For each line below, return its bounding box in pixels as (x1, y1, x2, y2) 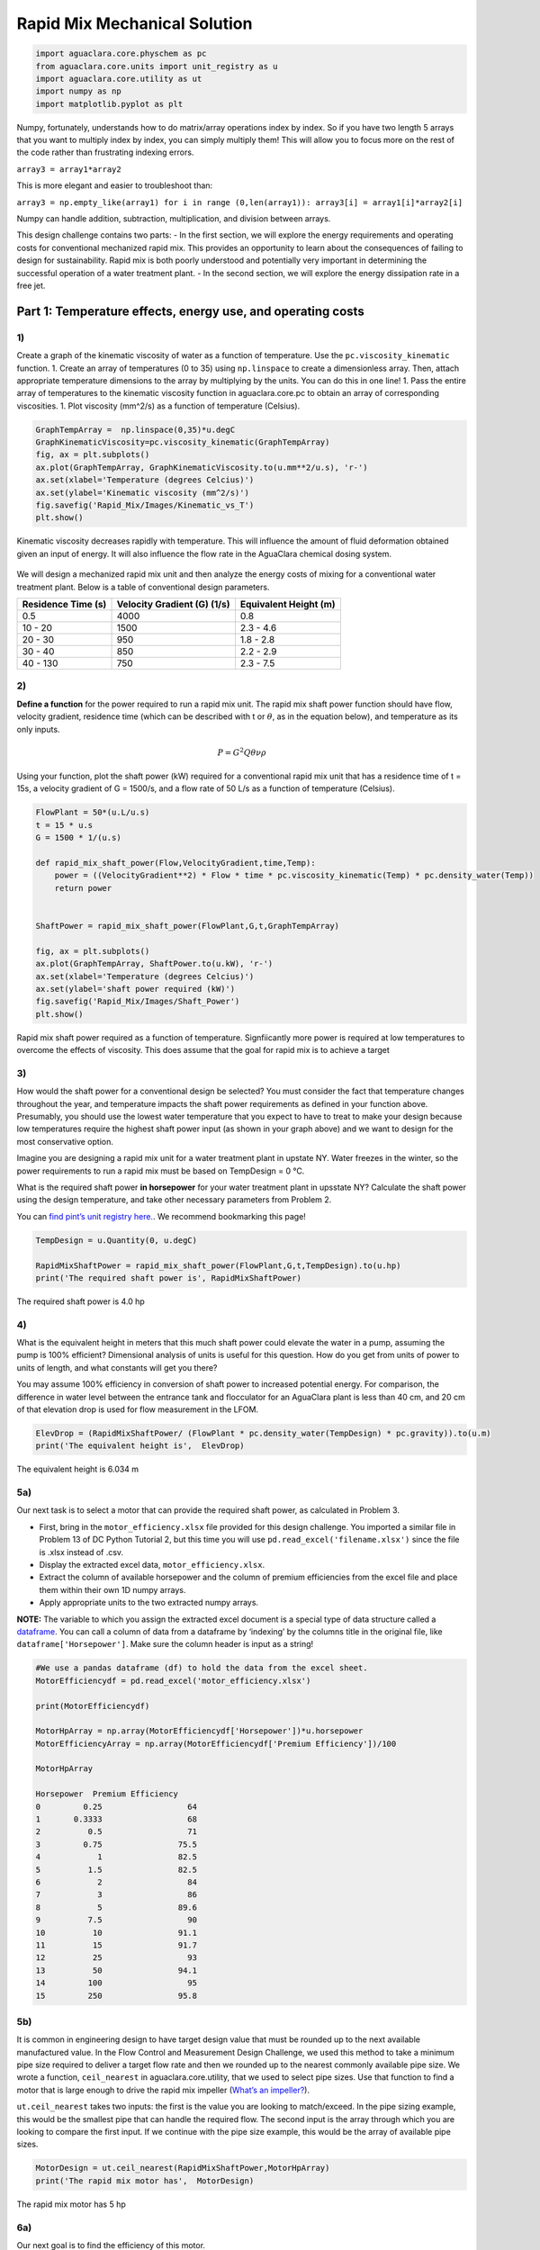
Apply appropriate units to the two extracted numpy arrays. (39, 1597, 259, 1608)
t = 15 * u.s (35, 820, 94, 830)
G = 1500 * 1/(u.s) (35, 832, 121, 843)
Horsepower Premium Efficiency (35, 1789, 179, 1799)
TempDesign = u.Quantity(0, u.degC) (35, 1235, 198, 1246)
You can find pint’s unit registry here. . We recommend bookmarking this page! (16, 1210, 306, 1221)
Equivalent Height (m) (239, 598, 337, 610)
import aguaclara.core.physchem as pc (35, 49, 207, 58)
